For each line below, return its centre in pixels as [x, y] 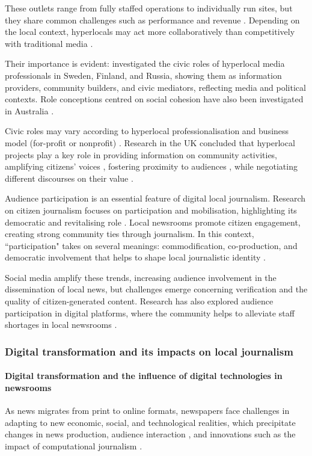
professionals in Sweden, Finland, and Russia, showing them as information [143, 75]
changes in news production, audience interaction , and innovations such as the [150, 434]
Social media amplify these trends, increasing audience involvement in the [141, 277]
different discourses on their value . [69, 178]
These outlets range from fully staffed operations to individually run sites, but [149, 8]
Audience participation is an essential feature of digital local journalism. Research [155, 198]
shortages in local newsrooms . [61, 325]
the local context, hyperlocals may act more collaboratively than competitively [150, 32]
